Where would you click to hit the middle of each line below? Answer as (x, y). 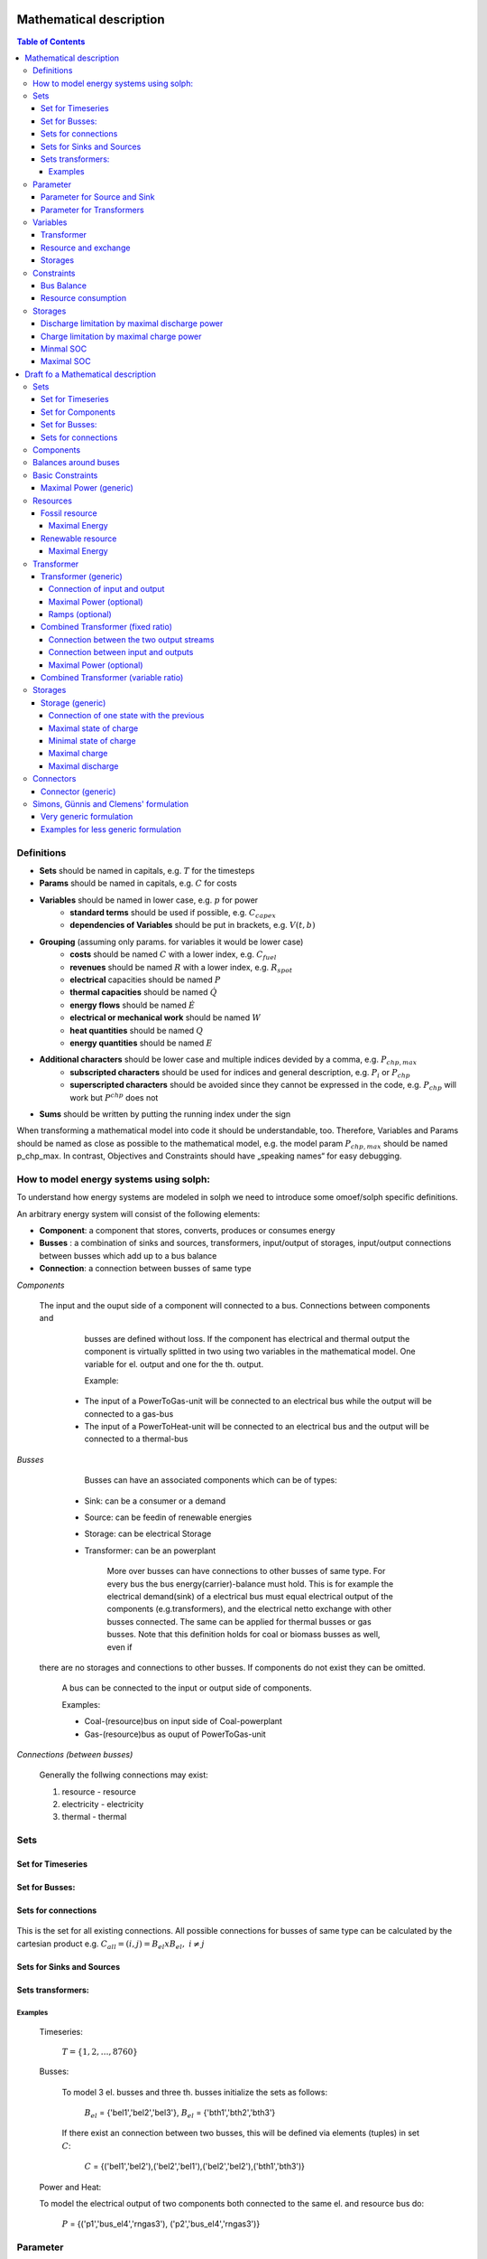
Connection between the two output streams (131, 639)
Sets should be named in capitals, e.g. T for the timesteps (147, 870)
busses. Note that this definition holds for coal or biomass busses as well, (243, 1635)
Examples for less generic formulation (111, 829)
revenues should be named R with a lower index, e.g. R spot (181, 968)
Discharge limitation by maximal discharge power (132, 323)
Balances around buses (77, 463)
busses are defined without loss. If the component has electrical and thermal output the (247, 1338)
